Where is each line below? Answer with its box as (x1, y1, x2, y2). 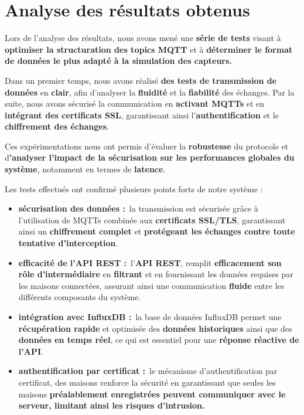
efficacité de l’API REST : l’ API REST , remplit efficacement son (18, 256, 282, 268)
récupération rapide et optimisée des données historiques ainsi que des (18, 322, 292, 334)
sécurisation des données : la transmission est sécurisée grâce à (18, 202, 258, 215)
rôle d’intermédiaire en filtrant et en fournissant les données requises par (18, 268, 293, 280)
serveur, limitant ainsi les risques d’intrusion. (18, 399, 205, 411)
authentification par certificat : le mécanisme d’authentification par (18, 365, 278, 377)
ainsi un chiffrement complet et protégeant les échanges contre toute (18, 225, 295, 237)
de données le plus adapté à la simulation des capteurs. (5, 55, 232, 67)
